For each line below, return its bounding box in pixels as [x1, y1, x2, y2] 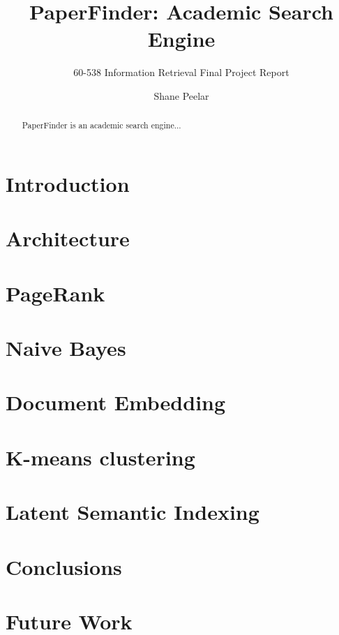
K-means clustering [6, 442, 195, 471]
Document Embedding [6, 388, 226, 417]
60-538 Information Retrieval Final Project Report [73, 65, 289, 80]
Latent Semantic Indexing [6, 498, 259, 526]
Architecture [6, 224, 130, 253]
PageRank [6, 278, 105, 307]
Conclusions [6, 552, 122, 581]
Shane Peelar [153, 88, 209, 103]
